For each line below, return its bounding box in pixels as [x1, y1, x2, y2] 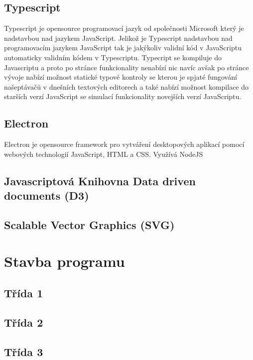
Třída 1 [4, 285, 43, 301]
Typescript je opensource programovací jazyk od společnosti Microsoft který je [4, 23, 244, 33]
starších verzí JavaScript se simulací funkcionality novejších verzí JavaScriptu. [4, 91, 242, 102]
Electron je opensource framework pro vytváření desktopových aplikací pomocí [4, 139, 245, 149]
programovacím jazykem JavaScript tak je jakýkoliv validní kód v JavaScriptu [4, 42, 242, 53]
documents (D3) [4, 188, 89, 203]
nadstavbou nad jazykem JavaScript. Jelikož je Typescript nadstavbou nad [4, 32, 233, 43]
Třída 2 [4, 314, 43, 330]
